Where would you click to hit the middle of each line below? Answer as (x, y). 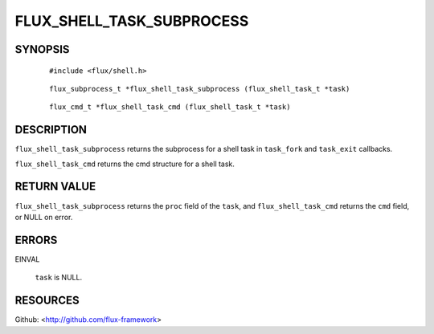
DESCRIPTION (51, 130)
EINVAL (27, 259)
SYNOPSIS (42, 49)
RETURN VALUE (55, 187)
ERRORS (36, 240)
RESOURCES (47, 301)
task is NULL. (59, 278)
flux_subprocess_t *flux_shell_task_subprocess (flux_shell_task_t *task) (200, 89)
